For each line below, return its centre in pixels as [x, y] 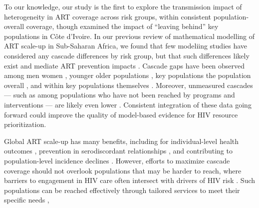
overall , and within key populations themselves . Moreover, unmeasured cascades [129, 85]
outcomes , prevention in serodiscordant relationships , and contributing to [118, 151]
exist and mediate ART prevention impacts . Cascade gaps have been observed [125, 65]
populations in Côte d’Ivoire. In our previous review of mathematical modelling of [129, 36]
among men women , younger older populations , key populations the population [128, 75]
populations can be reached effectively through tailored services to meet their [122, 190]
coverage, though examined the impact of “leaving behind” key [122, 26]
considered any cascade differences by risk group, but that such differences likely [127, 55]
